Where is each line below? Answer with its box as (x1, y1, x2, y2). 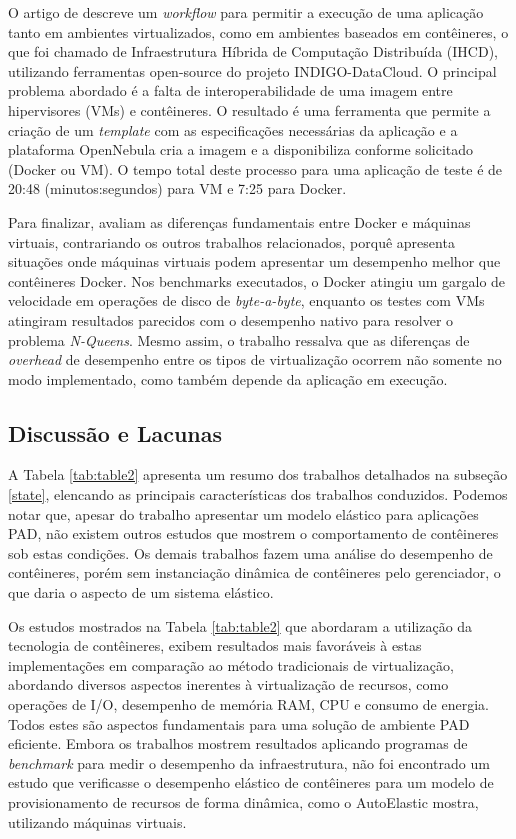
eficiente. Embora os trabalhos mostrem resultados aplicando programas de (8, 733, 468, 754)
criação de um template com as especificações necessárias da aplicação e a (8, 119, 458, 140)
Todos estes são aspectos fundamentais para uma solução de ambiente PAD (8, 713, 470, 734)
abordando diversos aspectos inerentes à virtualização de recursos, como (8, 674, 449, 695)
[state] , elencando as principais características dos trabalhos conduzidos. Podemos (8, 484, 508, 505)
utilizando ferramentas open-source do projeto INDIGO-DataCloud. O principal (8, 60, 497, 81)
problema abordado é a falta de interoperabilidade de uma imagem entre (8, 80, 453, 101)
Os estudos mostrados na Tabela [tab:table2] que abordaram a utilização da (8, 615, 473, 636)
